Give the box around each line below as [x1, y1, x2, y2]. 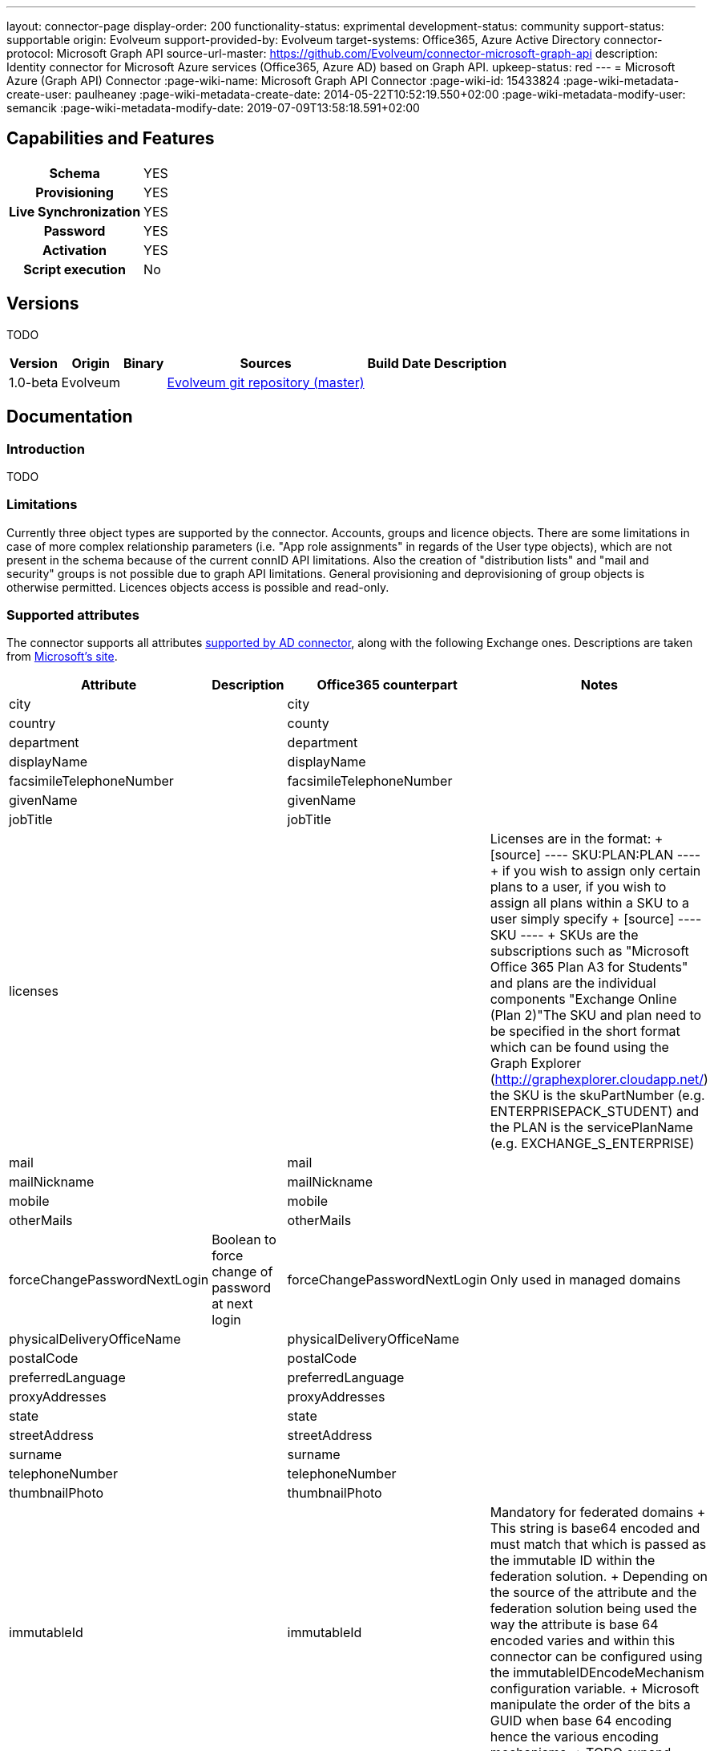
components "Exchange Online [490, 991, 677, 1008]
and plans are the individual [490, 975, 656, 992]
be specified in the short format [490, 1023, 680, 1040]
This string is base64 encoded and [490, 1520, 700, 1537]
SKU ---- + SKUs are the [490, 927, 639, 944]
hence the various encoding [490, 1729, 659, 1745]
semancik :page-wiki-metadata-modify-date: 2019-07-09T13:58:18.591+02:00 [6, 101, 420, 115]
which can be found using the [490, 1039, 669, 1056]
